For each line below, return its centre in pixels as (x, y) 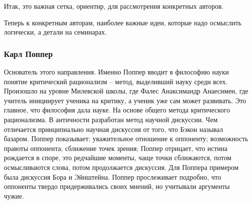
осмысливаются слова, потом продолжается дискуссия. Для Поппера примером (121, 167)
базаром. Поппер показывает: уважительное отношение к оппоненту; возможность (126, 139)
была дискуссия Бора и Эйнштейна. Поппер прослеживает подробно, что (113, 176)
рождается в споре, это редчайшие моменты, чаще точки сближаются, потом (118, 158)
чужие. (14, 195)
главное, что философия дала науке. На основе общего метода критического (117, 110)
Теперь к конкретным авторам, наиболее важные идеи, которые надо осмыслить (123, 22)
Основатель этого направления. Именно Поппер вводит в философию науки (116, 72)
